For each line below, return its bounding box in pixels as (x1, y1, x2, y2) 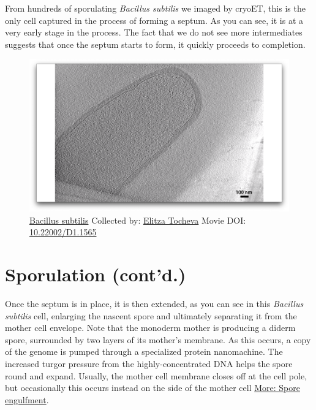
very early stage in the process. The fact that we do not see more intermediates (5, 26, 303, 39)
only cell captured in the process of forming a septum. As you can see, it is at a (5, 13, 304, 26)
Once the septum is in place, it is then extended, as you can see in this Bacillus (5, 297, 304, 310)
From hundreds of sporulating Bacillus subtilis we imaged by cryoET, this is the (5, 2, 306, 14)
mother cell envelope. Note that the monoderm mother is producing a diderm (5, 321, 296, 334)
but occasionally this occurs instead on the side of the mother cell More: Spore (5, 381, 300, 394)
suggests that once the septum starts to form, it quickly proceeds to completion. (5, 37, 306, 50)
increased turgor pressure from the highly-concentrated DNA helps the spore (5, 357, 293, 370)
